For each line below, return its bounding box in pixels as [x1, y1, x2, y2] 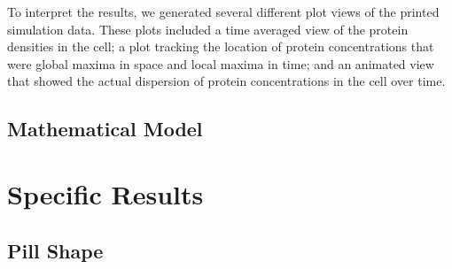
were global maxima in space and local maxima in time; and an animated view [7, 54, 434, 73]
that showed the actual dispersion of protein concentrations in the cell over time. [7, 72, 446, 90]
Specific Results [7, 175, 204, 211]
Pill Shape [7, 236, 104, 264]
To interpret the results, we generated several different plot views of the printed [7, 3, 440, 20]
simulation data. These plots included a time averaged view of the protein [7, 19, 409, 38]
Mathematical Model [7, 115, 203, 142]
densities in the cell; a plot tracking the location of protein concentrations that [7, 37, 434, 56]
